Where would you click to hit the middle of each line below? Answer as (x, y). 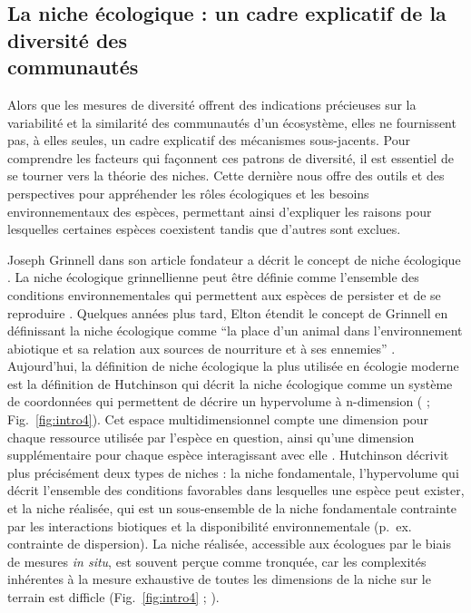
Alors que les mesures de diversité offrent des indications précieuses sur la (212, 104)
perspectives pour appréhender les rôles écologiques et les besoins (188, 193)
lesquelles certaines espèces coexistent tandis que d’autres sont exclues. (204, 229)
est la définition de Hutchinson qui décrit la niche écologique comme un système (230, 383)
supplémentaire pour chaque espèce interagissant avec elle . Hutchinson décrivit (228, 455)
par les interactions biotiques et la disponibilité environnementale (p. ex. (210, 525)
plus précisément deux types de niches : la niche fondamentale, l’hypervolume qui (233, 472)
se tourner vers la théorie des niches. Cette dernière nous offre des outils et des (226, 175)
